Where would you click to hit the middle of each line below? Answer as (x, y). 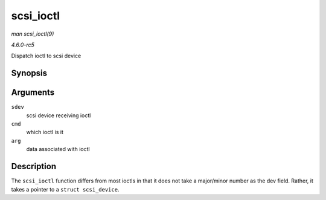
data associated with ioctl (58, 149)
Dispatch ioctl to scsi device (46, 56)
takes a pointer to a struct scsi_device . (65, 189)
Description (34, 166)
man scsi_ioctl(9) (33, 34)
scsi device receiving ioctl (59, 115)
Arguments (33, 93)
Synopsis (29, 73)
